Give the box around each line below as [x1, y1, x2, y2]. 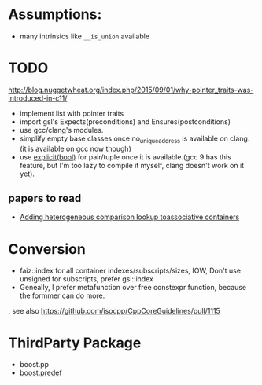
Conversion [8, 240, 87, 258]
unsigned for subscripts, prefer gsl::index [19, 274, 153, 284]
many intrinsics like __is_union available [19, 31, 150, 41]
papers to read [8, 192, 82, 205]
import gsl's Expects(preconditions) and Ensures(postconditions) [19, 116, 231, 126]
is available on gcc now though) [28, 144, 131, 153]
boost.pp [19, 360, 50, 369]
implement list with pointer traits [19, 108, 124, 118]
